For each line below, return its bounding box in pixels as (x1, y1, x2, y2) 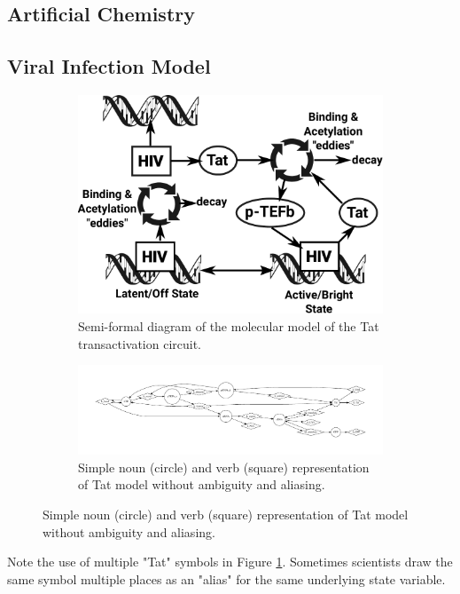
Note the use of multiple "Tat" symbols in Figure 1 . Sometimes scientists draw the (7, 552, 453, 571)
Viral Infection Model (7, 52, 211, 80)
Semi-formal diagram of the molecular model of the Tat (78, 316, 379, 335)
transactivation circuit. (78, 334, 202, 352)
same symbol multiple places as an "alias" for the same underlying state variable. (7, 569, 446, 588)
